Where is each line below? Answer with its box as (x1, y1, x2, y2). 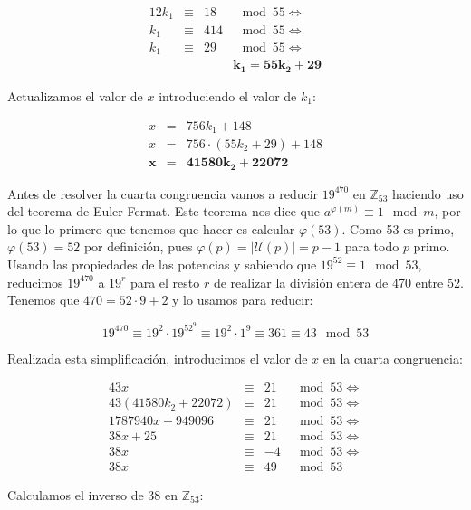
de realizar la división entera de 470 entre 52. (213, 272, 464, 291)
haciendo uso (392, 184, 464, 203)
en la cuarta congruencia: (322, 348, 463, 367)
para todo (344, 237, 399, 256)
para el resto (130, 272, 200, 291)
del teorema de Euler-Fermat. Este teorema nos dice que (7, 202, 321, 221)
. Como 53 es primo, (341, 219, 455, 238)
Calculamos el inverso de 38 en (7, 485, 178, 504)
